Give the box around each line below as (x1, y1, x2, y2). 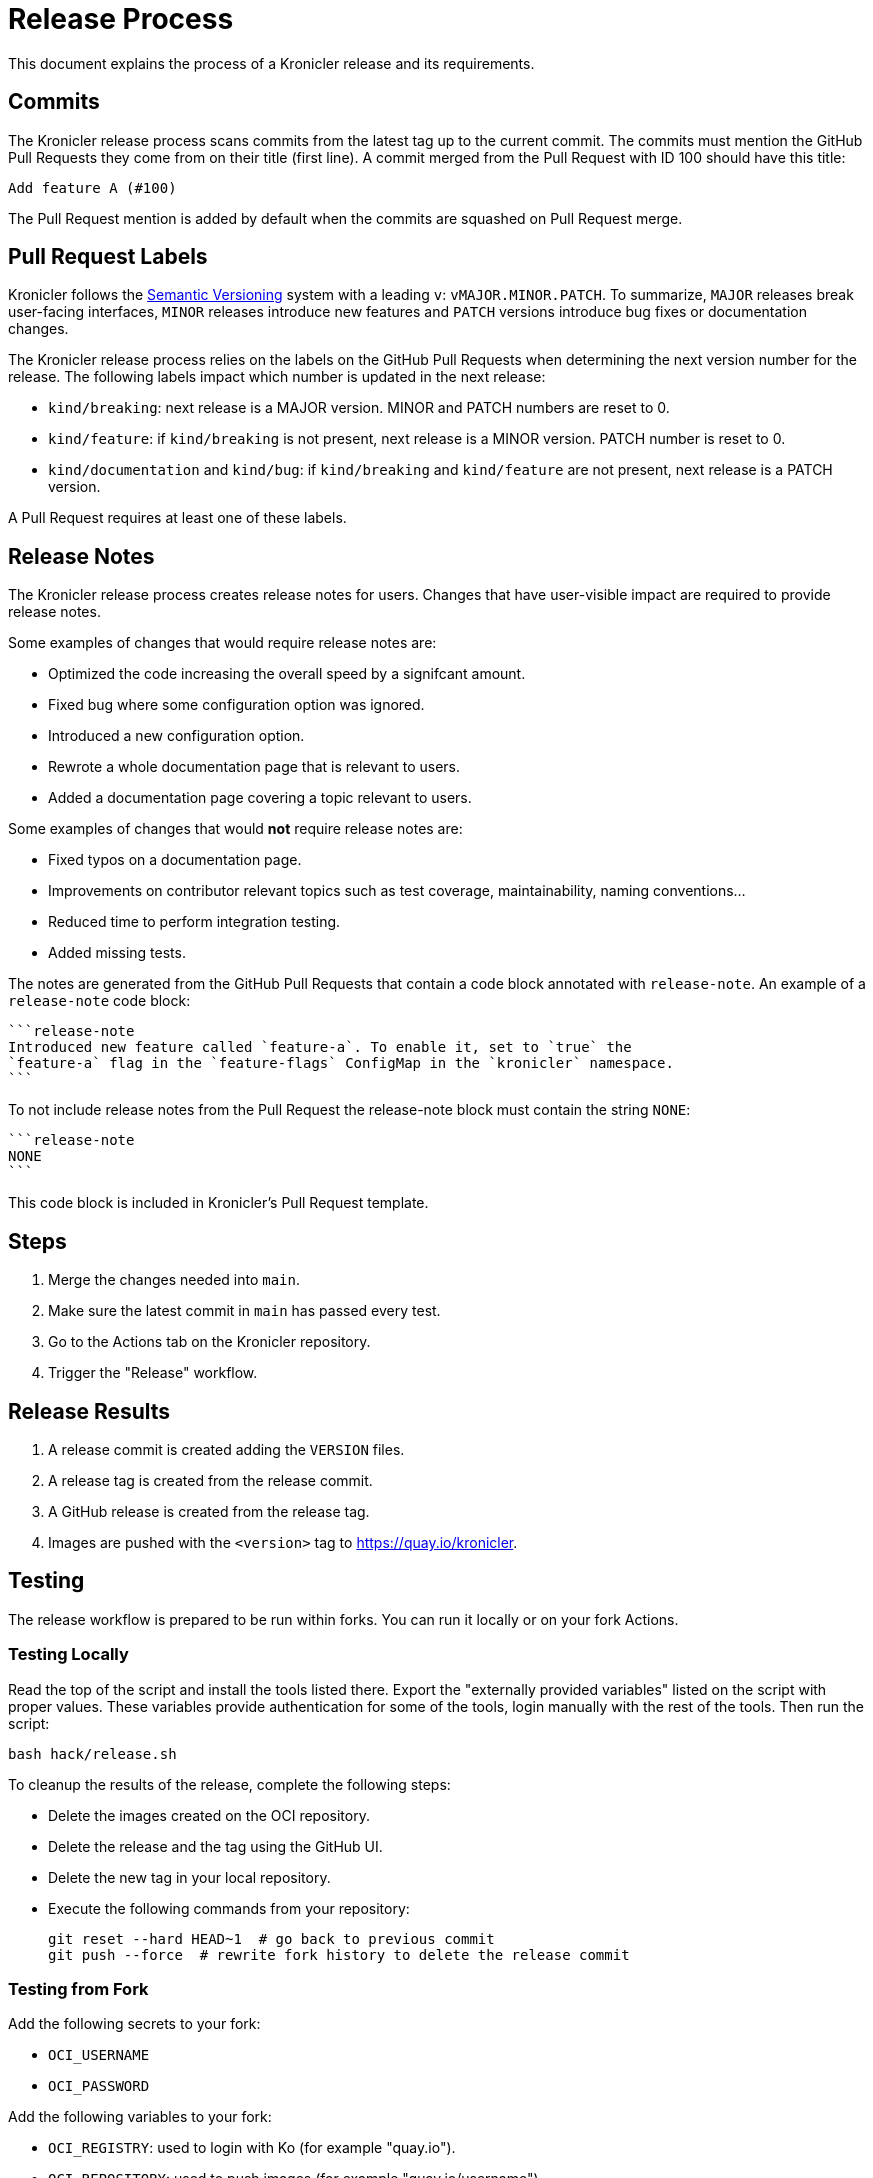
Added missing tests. (48, 944, 186, 962)
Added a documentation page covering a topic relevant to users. (48, 789, 472, 807)
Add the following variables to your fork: (8, 2108, 272, 2126)
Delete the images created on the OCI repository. (48, 1806, 370, 1824)
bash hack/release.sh (8, 1745, 177, 1762)
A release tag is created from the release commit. (48, 1471, 373, 1489)
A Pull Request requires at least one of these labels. (8, 509, 347, 527)
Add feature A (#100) (8, 179, 177, 196)
